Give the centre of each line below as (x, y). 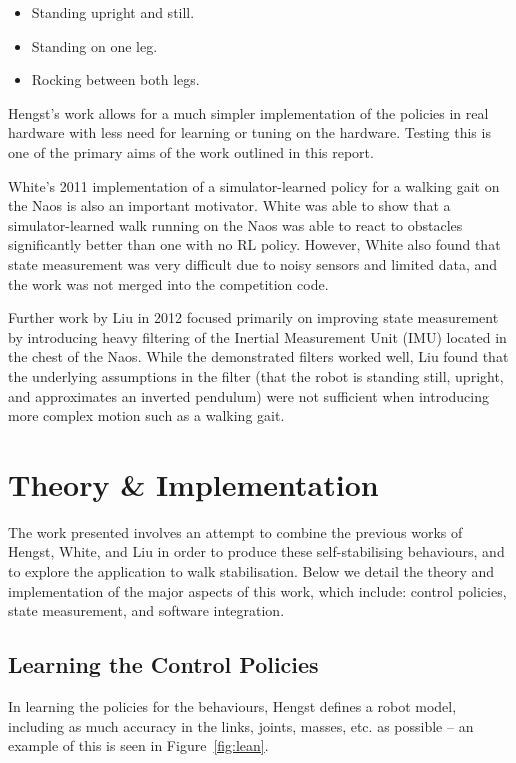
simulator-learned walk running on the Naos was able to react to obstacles (235, 224)
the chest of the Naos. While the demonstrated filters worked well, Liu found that (258, 356)
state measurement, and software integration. (146, 610)
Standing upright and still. (113, 12)
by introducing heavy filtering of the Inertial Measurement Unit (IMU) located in (257, 336)
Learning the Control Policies (163, 664)
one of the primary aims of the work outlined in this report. (191, 151)
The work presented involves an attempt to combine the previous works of (235, 531)
